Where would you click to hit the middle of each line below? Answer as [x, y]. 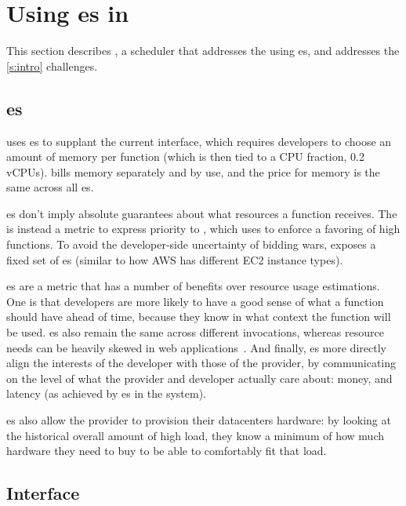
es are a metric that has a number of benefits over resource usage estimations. [193, 286]
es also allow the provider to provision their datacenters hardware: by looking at [199, 420]
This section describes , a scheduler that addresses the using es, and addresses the [203, 51]
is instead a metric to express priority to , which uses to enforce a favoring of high [203, 229]
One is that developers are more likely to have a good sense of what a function [195, 301]
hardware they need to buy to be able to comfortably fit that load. [167, 451]
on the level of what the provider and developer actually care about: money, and [199, 378]
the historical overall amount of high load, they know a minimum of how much [195, 435]
